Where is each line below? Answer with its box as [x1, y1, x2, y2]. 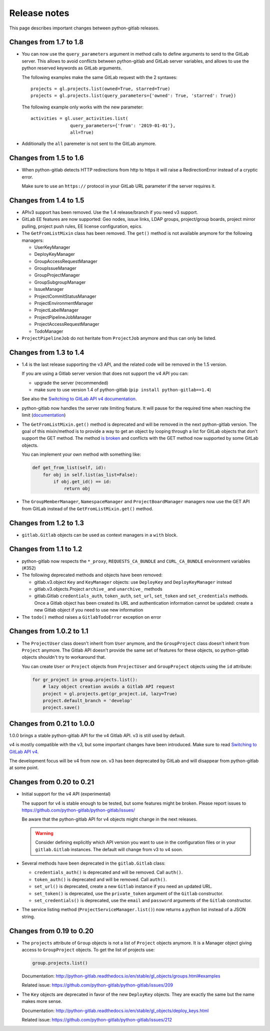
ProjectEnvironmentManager [34, 300, 93, 306]
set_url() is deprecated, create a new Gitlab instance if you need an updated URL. [34, 884, 212, 890]
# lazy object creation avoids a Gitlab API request [42, 684, 175, 690]
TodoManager [34, 328, 63, 334]
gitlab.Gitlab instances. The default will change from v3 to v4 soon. [35, 846, 183, 852]
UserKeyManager [34, 244, 70, 250]
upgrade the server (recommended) [34, 380, 108, 386]
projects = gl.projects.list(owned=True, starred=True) [30, 86, 170, 92]
